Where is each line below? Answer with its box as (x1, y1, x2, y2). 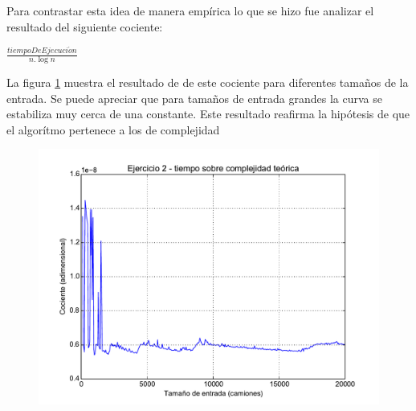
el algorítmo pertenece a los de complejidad (6, 121, 220, 138)
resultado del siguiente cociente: (6, 18, 163, 35)
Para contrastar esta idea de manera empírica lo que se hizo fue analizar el (6, 2, 374, 18)
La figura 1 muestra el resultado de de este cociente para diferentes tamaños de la (6, 74, 409, 91)
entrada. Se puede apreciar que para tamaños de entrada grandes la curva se (6, 89, 382, 106)
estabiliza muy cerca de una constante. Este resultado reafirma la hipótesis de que (6, 105, 410, 122)
